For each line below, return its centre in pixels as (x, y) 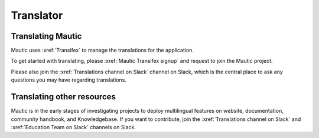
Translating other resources (64, 97)
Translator (37, 15)
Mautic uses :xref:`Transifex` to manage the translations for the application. (102, 51)
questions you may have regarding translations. (69, 80)
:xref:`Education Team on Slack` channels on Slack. (73, 127)
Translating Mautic (46, 36)
